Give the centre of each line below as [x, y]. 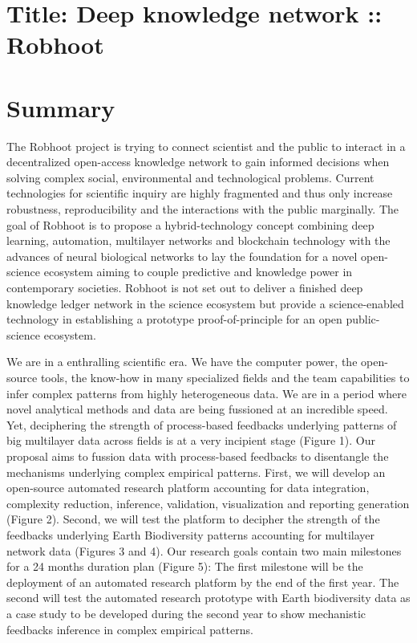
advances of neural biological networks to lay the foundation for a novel [182, 256]
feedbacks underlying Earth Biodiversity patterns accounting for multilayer [191, 534]
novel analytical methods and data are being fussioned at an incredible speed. [197, 409]
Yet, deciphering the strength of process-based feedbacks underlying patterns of [202, 424]
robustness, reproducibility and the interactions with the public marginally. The [203, 209]
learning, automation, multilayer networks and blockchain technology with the [198, 240]
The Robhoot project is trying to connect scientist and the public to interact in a [206, 146]
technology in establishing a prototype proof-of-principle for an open [174, 319]
